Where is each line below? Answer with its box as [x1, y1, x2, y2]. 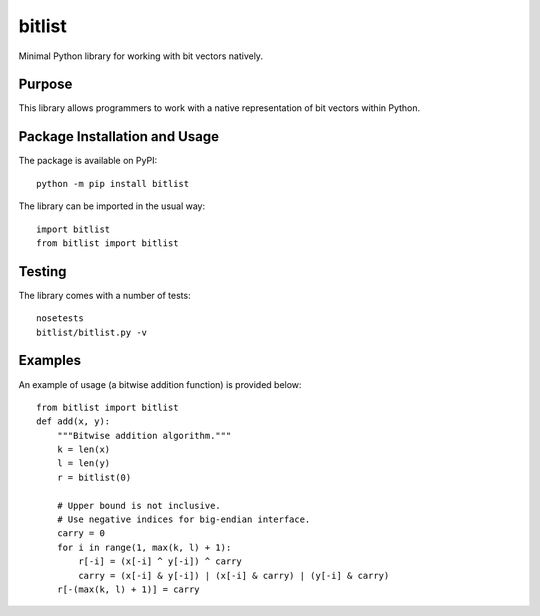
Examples [18, 352, 82, 369]
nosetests [36, 313, 84, 324]
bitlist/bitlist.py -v [36, 326, 148, 338]
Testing [18, 263, 67, 280]
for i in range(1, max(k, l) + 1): [56, 541, 232, 553]
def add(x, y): [36, 416, 111, 427]
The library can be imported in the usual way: [18, 200, 206, 212]
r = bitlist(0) [56, 471, 132, 483]
